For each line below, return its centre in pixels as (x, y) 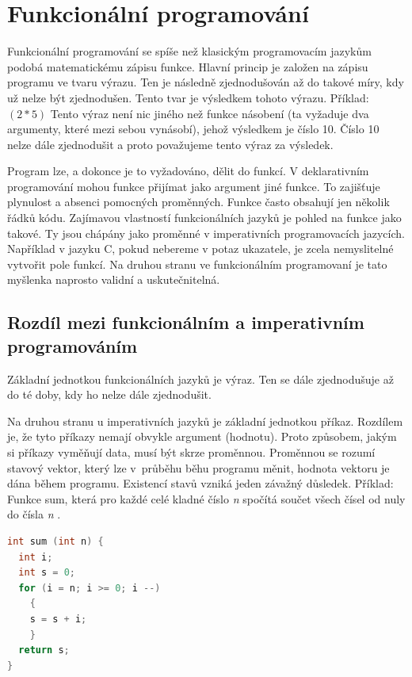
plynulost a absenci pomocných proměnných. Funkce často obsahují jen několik (198, 202)
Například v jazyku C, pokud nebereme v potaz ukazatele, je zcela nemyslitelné (200, 249)
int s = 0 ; (47, 573)
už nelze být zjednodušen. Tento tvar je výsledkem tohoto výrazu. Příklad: (188, 97)
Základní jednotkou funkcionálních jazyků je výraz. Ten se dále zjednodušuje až (200, 379)
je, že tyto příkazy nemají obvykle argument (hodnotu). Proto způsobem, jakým (202, 436)
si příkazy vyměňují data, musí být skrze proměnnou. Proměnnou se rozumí (191, 452)
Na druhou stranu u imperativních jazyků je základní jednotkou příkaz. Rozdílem (205, 421)
